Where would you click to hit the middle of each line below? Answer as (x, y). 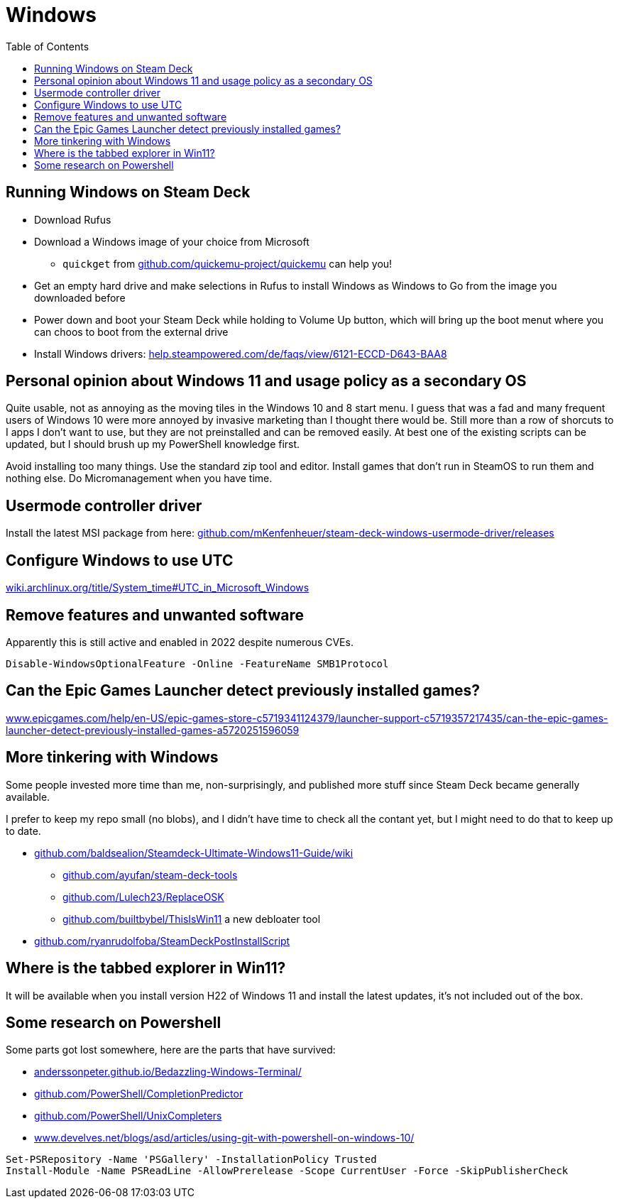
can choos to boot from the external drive (131, 332)
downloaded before (80, 297)
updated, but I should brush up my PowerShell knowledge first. (153, 444)
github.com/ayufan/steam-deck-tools (150, 875)
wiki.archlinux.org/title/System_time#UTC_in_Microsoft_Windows (158, 588)
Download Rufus (73, 219)
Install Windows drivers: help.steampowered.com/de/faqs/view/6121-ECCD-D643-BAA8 (241, 354)
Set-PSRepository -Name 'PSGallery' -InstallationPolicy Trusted (191, 1160)
